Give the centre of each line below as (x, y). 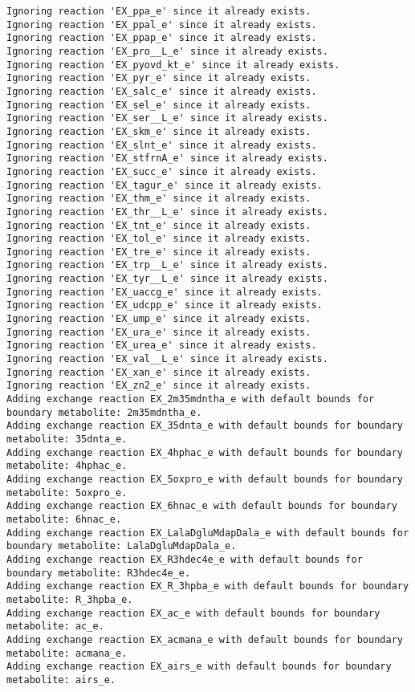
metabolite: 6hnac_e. (64, 519)
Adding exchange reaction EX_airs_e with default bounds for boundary (199, 667)
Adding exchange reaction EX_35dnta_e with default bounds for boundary (205, 426)
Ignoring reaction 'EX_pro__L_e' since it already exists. (167, 51)
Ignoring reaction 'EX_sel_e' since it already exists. (159, 105)
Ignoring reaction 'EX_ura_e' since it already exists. (159, 332)
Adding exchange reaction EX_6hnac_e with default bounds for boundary (202, 506)
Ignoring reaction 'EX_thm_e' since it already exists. (159, 199)
